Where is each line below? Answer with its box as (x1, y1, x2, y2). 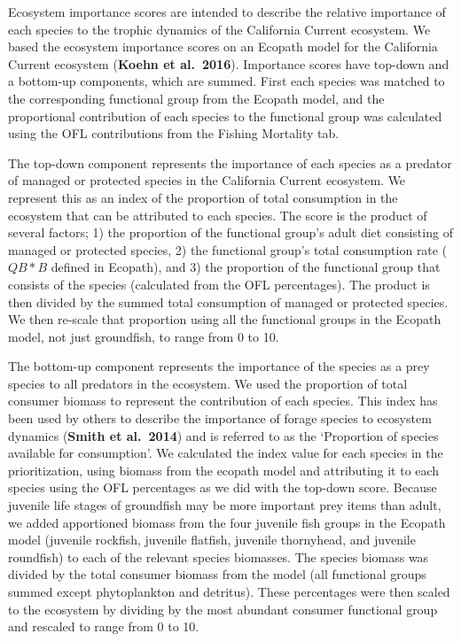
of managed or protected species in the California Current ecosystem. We (8, 171, 406, 189)
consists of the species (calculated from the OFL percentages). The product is (8, 274, 430, 293)
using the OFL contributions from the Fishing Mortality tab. (8, 124, 340, 143)
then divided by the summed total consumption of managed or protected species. (8, 292, 449, 311)
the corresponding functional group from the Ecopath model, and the (8, 89, 385, 107)
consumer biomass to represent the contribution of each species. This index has (8, 391, 438, 410)
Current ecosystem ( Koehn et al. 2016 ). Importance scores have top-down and (8, 54, 449, 73)
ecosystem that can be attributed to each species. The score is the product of (8, 205, 427, 224)
